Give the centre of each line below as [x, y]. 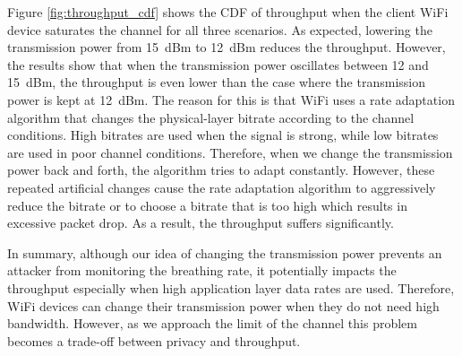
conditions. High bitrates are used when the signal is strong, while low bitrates [223, 135]
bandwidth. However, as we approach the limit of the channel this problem [212, 323]
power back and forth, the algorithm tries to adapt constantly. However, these [221, 170]
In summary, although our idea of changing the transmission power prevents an [225, 252]
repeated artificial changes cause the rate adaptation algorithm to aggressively [222, 187]
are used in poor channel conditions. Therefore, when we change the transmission [230, 152]
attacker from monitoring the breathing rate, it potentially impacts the [202, 270]
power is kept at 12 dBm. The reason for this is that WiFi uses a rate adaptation [231, 99]
